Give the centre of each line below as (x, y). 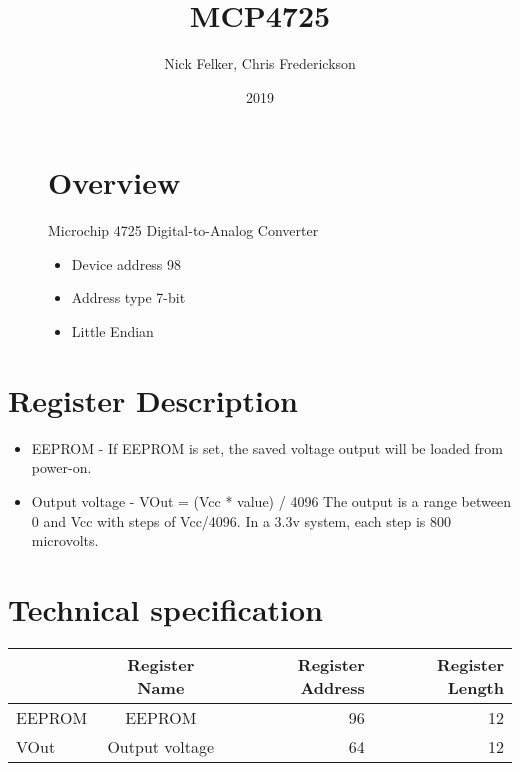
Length (475, 687)
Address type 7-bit (128, 297)
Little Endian (112, 331)
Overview (114, 182)
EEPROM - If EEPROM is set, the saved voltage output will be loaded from (267, 447)
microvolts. (65, 540)
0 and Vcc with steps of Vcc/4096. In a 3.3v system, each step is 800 (241, 520)
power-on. (61, 467)
